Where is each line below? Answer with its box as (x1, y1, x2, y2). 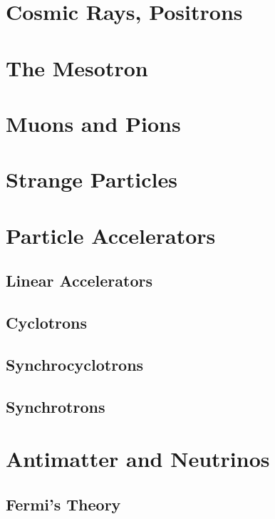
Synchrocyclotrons (6, 353, 144, 375)
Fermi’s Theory (6, 493, 121, 515)
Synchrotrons (6, 395, 105, 417)
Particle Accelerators (6, 220, 216, 250)
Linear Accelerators (6, 269, 152, 292)
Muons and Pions (6, 108, 181, 138)
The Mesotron (6, 53, 148, 82)
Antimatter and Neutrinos (6, 444, 270, 473)
